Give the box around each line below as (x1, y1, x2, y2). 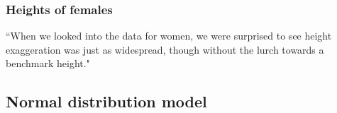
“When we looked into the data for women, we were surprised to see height (6, 28, 332, 43)
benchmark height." (6, 56, 90, 71)
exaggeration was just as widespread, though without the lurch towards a (6, 42, 324, 56)
